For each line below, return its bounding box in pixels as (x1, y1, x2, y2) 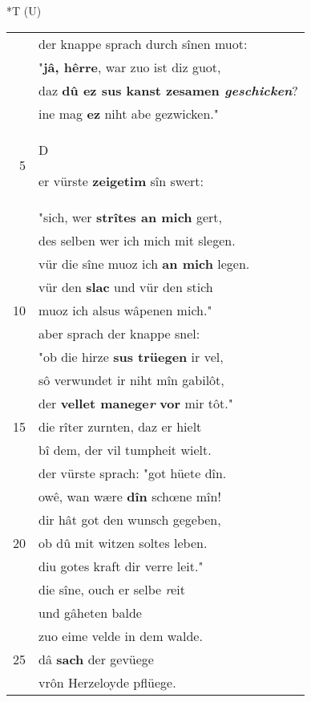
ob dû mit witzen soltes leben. (38, 533, 208, 552)
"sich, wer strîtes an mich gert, (38, 207, 222, 226)
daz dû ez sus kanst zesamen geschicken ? (38, 80, 298, 99)
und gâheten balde (38, 603, 142, 622)
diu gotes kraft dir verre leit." (38, 556, 204, 575)
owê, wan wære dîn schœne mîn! (38, 486, 221, 505)
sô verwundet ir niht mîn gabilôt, (38, 370, 224, 389)
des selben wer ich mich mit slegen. (38, 230, 236, 250)
